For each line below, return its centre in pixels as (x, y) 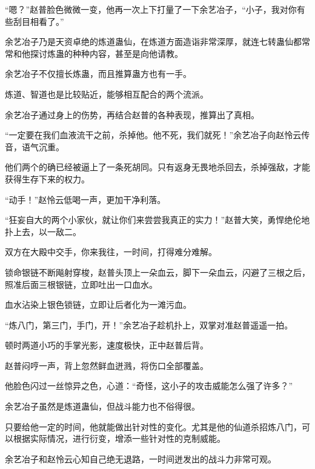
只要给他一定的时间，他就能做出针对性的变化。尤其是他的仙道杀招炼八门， (153, 426)
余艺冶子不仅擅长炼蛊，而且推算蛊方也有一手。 (98, 74)
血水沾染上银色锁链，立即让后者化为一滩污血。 (98, 304)
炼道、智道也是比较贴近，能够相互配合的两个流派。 (107, 94)
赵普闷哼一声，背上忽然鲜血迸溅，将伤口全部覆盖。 (107, 365)
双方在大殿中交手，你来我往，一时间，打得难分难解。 (111, 252)
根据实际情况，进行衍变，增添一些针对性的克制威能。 (119, 438)
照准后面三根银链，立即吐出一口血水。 (81, 284)
